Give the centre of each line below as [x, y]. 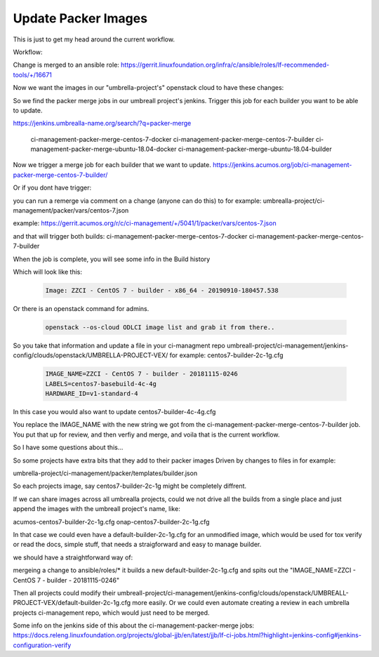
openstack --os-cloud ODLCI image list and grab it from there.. [160, 327]
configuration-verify [42, 645]
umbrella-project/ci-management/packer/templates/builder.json [105, 473]
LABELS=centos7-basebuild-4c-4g [101, 384]
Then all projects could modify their [64, 592]
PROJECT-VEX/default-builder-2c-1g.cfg [72, 603]
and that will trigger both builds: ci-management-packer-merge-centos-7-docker [130, 236]
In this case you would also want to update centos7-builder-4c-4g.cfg [114, 412]
